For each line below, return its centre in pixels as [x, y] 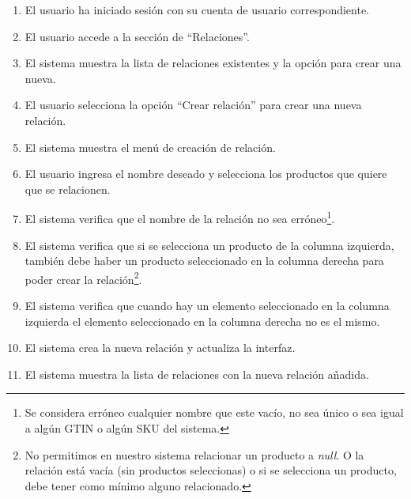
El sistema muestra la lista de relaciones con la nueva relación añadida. [197, 374]
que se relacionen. [68, 189]
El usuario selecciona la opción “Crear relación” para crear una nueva [193, 105]
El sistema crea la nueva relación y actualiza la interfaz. [160, 348]
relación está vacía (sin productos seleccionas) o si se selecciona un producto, [211, 470]
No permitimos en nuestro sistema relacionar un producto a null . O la [194, 454]
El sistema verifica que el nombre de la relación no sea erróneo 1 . [180, 217]
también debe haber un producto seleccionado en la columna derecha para [204, 261]
